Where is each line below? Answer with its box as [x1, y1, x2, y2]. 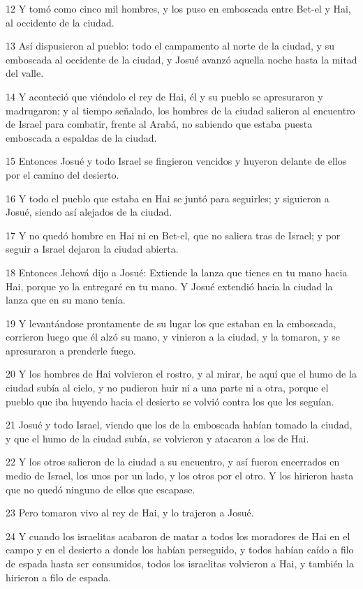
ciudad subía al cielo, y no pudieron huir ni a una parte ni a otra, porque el [6, 380, 329, 395]
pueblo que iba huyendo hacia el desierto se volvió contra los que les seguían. [6, 394, 334, 408]
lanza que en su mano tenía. [6, 292, 126, 307]
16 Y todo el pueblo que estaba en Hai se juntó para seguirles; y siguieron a [6, 191, 329, 205]
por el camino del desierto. [6, 167, 119, 181]
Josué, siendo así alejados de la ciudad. [6, 204, 172, 219]
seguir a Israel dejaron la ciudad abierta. [6, 241, 179, 256]
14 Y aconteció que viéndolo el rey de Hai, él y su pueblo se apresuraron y [6, 89, 323, 103]
